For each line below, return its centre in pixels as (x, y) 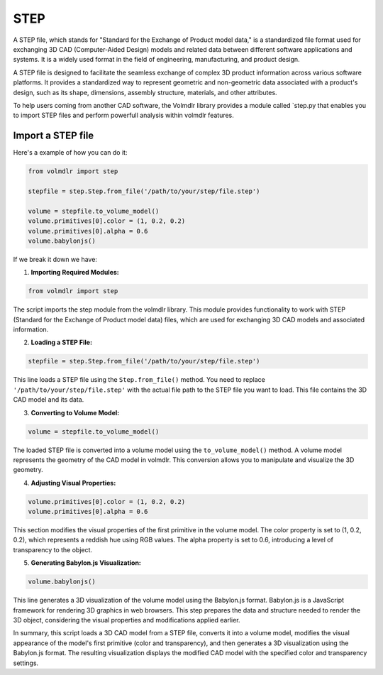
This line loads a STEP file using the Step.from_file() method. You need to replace (139, 380)
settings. (26, 663)
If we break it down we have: (55, 259)
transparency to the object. (52, 549)
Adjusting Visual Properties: (73, 483)
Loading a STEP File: (61, 342)
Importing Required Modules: (75, 273)
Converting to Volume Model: (75, 412)
